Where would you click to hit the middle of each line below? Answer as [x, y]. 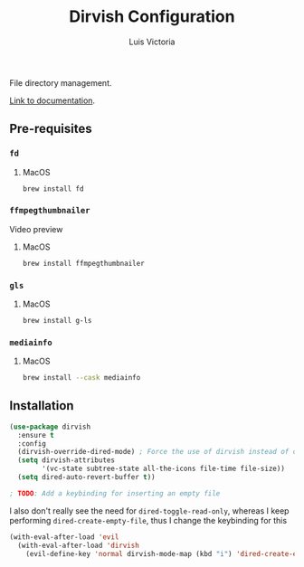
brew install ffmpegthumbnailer [83, 263]
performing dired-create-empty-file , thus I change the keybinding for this [148, 520]
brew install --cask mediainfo [81, 378]
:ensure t [36, 435]
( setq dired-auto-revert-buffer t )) [86, 477]
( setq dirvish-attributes [66, 460]
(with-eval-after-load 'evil [64, 537]
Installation [42, 406]
